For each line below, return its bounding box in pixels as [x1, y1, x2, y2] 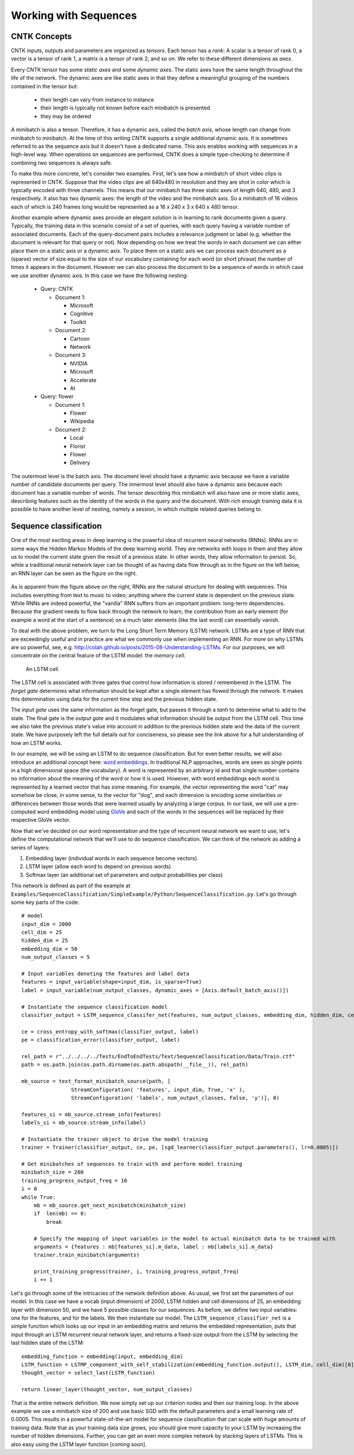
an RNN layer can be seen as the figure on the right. [11, 569, 137, 576]
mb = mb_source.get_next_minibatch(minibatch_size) [33, 1202, 186, 1208]
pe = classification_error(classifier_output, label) [21, 1036, 180, 1044]
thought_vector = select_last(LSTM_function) [21, 1369, 156, 1376]
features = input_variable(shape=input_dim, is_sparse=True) [21, 978, 202, 986]
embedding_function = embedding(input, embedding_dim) [21, 1353, 183, 1360]
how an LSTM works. [11, 739, 63, 746]
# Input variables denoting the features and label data [21, 970, 190, 977]
